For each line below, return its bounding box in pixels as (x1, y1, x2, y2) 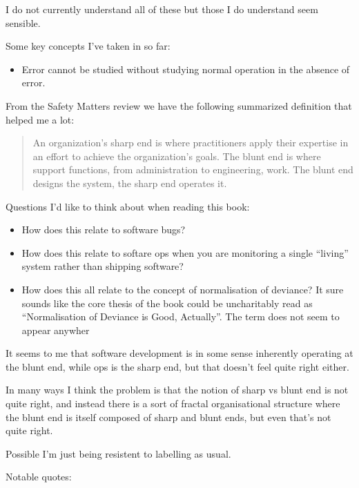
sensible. (6, 15, 41, 30)
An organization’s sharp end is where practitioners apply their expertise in (32, 135, 349, 150)
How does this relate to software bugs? (21, 222, 186, 237)
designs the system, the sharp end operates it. (32, 175, 227, 190)
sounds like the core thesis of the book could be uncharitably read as (21, 295, 313, 310)
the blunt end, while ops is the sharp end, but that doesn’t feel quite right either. (6, 359, 349, 373)
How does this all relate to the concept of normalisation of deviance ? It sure (21, 282, 344, 296)
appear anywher (21, 322, 90, 337)
